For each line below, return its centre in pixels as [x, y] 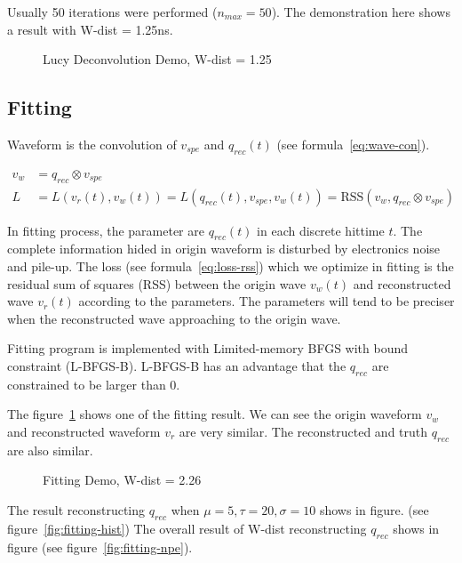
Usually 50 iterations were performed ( [112, 12]
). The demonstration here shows [361, 12]
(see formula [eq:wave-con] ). [353, 144]
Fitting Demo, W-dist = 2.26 [122, 480]
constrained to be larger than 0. [94, 384]
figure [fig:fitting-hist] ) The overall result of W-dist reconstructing [187, 528]
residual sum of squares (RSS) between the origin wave [157, 283]
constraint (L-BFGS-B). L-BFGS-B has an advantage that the [177, 366]
